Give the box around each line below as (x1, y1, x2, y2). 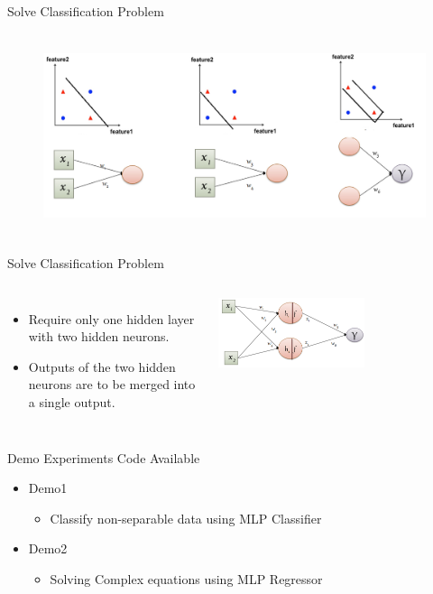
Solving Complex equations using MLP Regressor (50, 569, 323, 588)
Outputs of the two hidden (28, 357, 176, 376)
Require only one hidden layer (28, 309, 195, 328)
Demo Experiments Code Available (7, 448, 200, 467)
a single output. (28, 392, 115, 411)
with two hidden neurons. (28, 327, 170, 346)
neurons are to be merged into (28, 375, 196, 394)
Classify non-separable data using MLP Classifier (50, 508, 322, 527)
